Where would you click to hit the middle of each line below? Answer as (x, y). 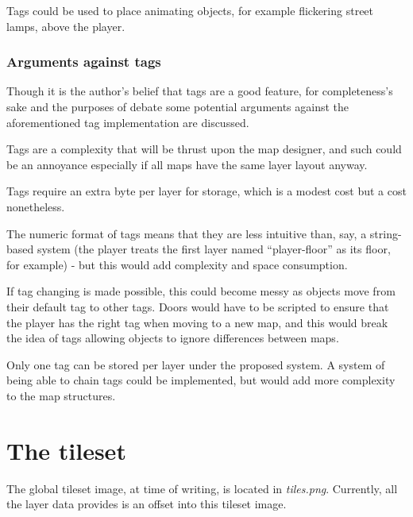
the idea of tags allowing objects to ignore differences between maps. (173, 338)
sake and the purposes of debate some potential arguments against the (178, 106)
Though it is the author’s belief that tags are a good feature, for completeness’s (200, 91)
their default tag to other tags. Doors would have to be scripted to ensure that (198, 306)
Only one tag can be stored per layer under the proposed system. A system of (196, 364)
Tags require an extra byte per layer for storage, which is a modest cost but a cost (206, 191)
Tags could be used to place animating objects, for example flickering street (190, 10)
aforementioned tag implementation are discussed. (128, 122)
